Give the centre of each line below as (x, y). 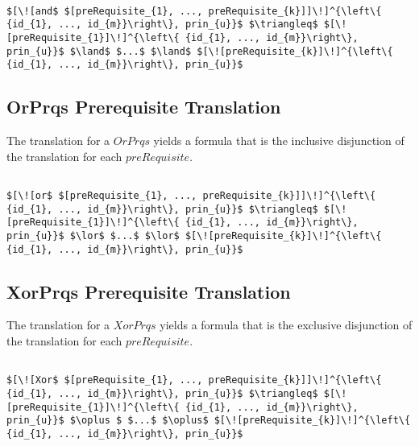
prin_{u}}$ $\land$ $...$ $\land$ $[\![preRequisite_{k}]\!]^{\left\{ (200, 51)
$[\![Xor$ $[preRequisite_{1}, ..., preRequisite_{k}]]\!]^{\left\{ (194, 380)
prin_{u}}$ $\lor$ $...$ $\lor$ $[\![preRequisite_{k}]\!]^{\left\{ (194, 235)
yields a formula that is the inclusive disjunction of (279, 140)
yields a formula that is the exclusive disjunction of (286, 325)
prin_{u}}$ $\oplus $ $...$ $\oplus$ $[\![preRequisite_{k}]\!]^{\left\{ (209, 421)
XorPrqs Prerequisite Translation (149, 291)
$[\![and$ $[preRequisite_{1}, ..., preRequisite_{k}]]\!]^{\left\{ (194, 11)
